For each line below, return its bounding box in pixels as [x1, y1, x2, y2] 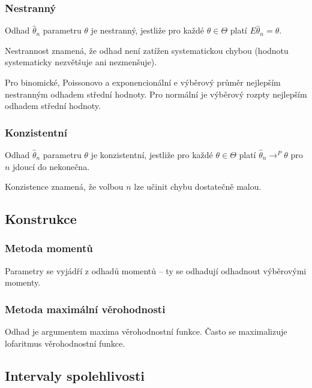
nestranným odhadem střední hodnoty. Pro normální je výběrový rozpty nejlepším [5, 87, 307, 100]
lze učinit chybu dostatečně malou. [134, 180, 262, 193]
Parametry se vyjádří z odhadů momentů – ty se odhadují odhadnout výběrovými [5, 264, 307, 277]
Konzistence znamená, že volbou [5, 180, 124, 193]
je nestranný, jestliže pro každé [91, 24, 205, 37]
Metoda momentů [5, 241, 93, 256]
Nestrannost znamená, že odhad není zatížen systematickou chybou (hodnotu [5, 44, 289, 56]
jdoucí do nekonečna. [13, 160, 90, 172]
